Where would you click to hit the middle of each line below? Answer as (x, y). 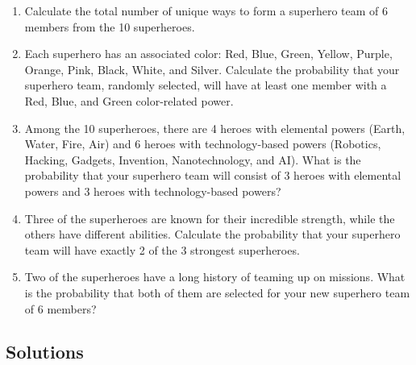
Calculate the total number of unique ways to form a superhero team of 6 (206, 10)
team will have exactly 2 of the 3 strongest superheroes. (162, 249)
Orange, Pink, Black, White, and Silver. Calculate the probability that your (212, 69)
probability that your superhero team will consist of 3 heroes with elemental (213, 175)
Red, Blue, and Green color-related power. (129, 100)
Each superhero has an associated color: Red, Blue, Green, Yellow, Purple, (208, 54)
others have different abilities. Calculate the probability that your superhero (212, 234)
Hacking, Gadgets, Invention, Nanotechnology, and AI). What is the (193, 159)
